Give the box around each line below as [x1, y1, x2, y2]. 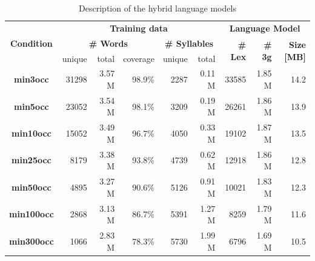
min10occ [12, 127, 51, 140]
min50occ [12, 180, 51, 193]
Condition [10, 36, 53, 49]
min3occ [14, 73, 49, 86]
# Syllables [165, 36, 214, 49]
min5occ [14, 100, 49, 112]
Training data [110, 21, 168, 34]
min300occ [9, 234, 54, 247]
